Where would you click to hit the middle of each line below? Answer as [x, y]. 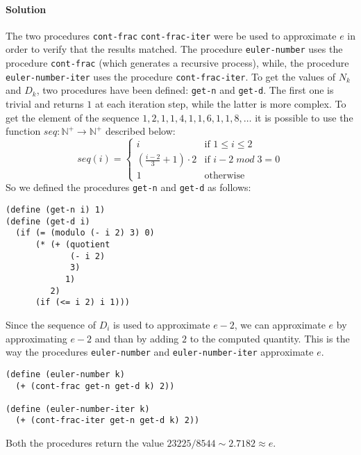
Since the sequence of [51, 325]
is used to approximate [162, 325]
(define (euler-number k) [65, 374]
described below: [140, 131]
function [23, 131]
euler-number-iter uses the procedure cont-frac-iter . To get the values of [170, 76]
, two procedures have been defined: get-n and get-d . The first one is [185, 90]
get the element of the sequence [73, 117]
